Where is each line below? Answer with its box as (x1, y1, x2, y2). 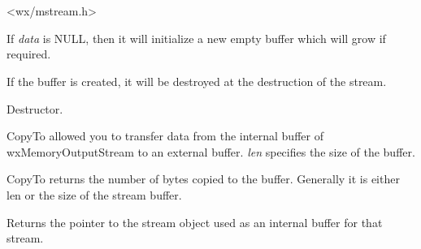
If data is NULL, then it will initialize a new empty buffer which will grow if (7, 29, 386, 46)
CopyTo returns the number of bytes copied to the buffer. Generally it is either (7, 170, 400, 187)
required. (7, 45, 51, 62)
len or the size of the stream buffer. (7, 186, 182, 203)
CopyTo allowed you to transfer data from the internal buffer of (7, 127, 323, 144)
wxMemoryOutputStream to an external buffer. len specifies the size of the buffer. (7, 143, 415, 160)
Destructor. (7, 100, 63, 117)
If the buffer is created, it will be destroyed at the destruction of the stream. (7, 72, 387, 89)
